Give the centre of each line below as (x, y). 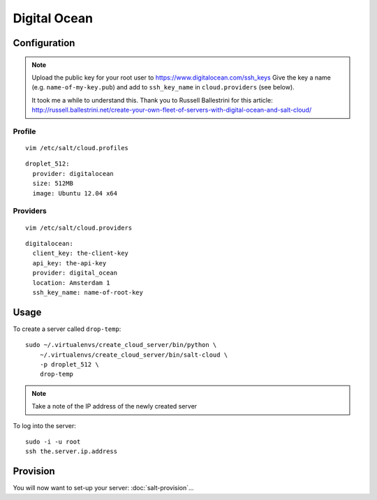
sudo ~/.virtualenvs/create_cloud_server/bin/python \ (121, 345)
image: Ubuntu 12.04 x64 (75, 193)
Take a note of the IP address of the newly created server (114, 406)
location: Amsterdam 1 (71, 282)
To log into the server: (45, 425)
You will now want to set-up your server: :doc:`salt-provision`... (104, 488)
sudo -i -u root (53, 441)
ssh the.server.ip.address (72, 451)
